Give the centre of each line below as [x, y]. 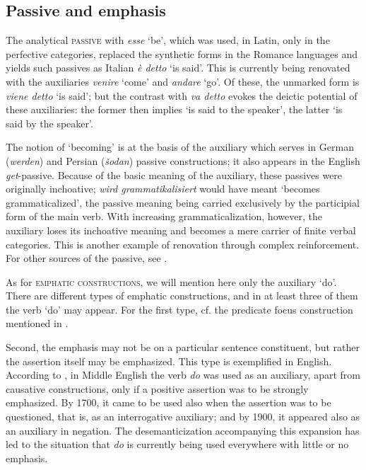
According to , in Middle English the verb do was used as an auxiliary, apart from [183, 375]
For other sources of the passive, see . [87, 258]
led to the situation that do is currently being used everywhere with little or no [177, 444]
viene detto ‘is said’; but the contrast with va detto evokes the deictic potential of [182, 95]
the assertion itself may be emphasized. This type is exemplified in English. [169, 361]
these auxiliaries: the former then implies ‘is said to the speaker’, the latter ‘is [174, 109]
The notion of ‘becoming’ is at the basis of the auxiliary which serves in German [180, 147]
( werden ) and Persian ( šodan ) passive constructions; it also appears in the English [183, 160]
